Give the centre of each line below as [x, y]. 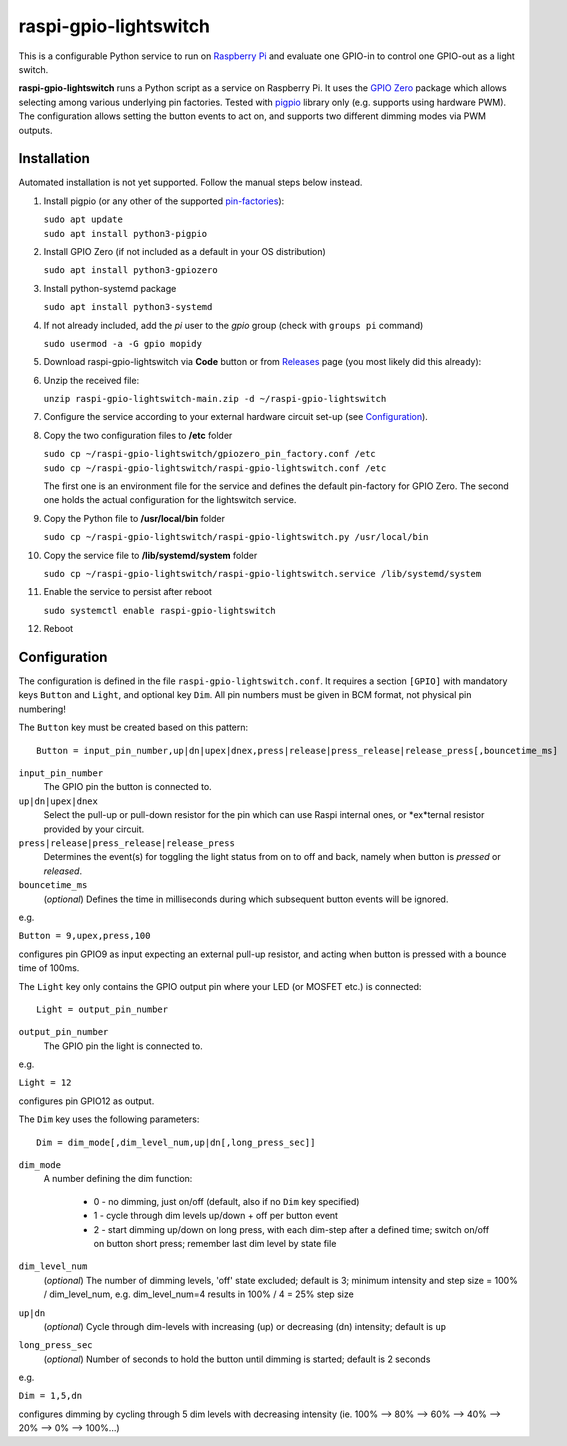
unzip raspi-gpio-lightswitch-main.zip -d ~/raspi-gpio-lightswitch [215, 399]
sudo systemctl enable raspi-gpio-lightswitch [159, 610]
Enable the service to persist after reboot [127, 592]
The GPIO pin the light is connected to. [123, 1046]
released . [63, 871]
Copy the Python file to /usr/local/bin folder [134, 518]
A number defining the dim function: [118, 1179]
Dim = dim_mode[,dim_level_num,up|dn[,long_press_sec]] [176, 1142]
